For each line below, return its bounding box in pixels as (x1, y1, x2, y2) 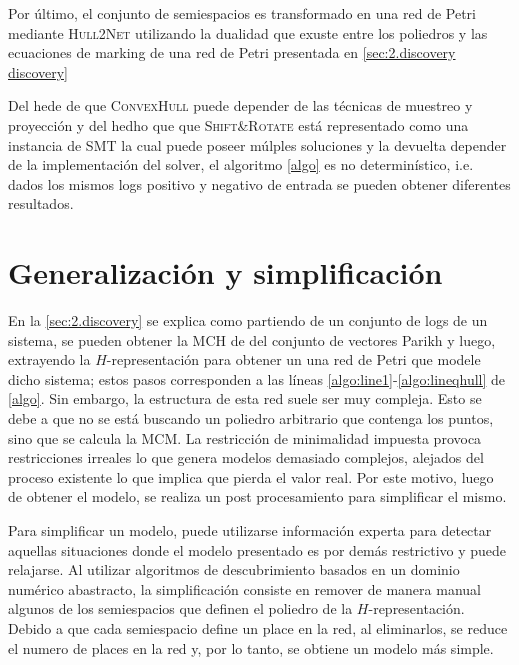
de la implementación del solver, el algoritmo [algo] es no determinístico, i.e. (8, 154, 474, 175)
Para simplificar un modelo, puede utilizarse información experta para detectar (8, 520, 492, 540)
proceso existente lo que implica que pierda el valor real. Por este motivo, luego (8, 466, 494, 487)
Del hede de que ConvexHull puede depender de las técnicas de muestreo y (8, 95, 473, 116)
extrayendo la (8, 349, 91, 370)
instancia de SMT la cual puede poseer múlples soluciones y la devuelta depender (8, 134, 507, 155)
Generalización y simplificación (8, 252, 443, 293)
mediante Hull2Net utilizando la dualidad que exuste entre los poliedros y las (8, 22, 488, 43)
